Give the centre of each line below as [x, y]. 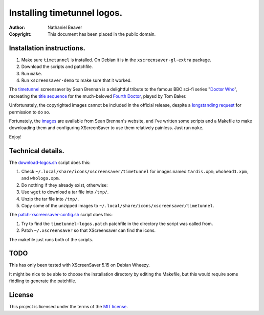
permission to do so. [30, 112]
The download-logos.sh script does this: [50, 162]
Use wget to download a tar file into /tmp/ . [65, 192]
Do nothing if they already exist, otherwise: [65, 185]
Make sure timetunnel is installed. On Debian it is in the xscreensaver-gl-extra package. [116, 60]
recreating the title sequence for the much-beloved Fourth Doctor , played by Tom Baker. [98, 96]
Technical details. [37, 151]
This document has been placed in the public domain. [102, 34]
